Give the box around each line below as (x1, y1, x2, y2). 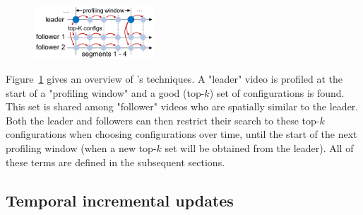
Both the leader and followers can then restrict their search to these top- (6, 112, 320, 127)
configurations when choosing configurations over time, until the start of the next (6, 127, 357, 141)
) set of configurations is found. (209, 85, 345, 100)
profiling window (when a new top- (6, 140, 157, 155)
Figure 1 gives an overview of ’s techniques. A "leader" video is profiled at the (6, 71, 343, 86)
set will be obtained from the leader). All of (165, 140, 354, 155)
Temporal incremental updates (6, 189, 234, 211)
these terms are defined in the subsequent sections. (6, 154, 225, 169)
